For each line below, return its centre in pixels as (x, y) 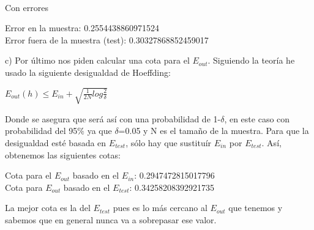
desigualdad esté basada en (56, 143)
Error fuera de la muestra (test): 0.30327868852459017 (107, 39)
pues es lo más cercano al (160, 208)
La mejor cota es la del (48, 208)
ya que (99, 131)
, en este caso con (257, 118)
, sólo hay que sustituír (169, 143)
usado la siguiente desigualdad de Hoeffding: (88, 72)
